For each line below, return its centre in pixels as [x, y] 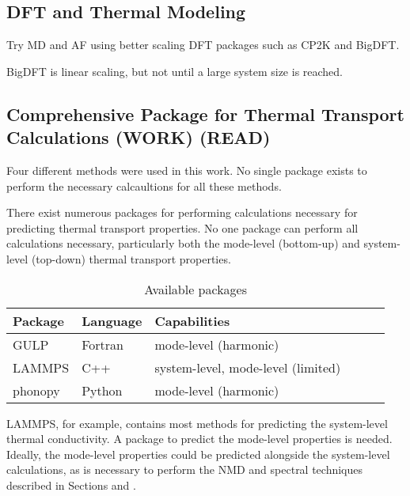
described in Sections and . [71, 485]
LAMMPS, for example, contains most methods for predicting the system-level [197, 423]
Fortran [102, 344]
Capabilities [192, 320]
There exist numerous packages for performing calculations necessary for [182, 212]
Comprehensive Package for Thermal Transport [205, 114]
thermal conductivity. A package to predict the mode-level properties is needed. [199, 439]
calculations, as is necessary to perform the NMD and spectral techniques [185, 469]
